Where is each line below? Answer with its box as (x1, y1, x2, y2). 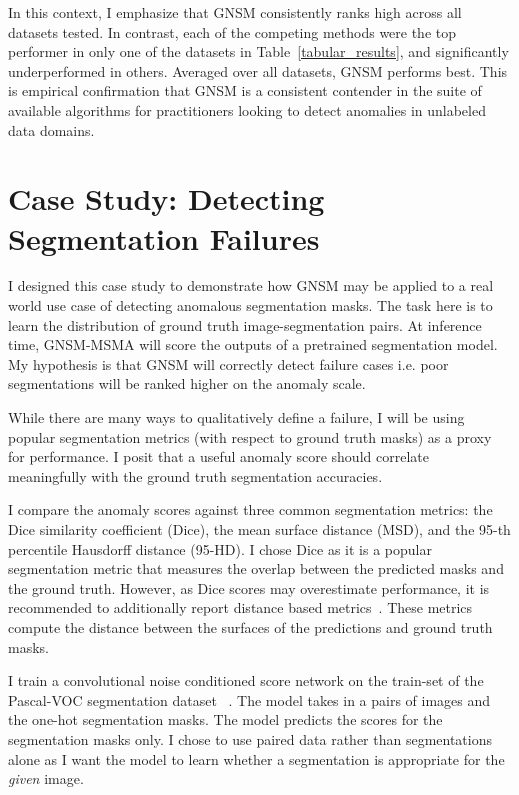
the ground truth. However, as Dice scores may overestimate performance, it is (8, 577, 490, 598)
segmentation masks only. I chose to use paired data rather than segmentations (8, 728, 493, 749)
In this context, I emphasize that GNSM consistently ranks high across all (8, 2, 462, 22)
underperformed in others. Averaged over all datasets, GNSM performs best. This (8, 60, 508, 81)
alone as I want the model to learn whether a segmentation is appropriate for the (8, 748, 505, 769)
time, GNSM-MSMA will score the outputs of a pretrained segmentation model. (8, 334, 498, 355)
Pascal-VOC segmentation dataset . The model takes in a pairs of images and (8, 689, 491, 710)
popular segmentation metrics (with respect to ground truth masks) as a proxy (8, 426, 492, 447)
